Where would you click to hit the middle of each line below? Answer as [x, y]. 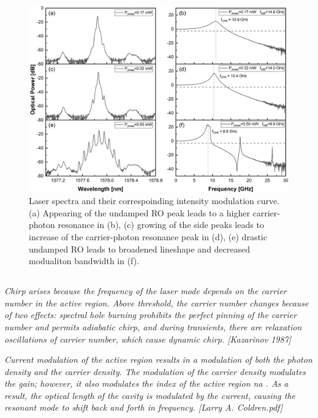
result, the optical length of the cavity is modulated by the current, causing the [150, 395]
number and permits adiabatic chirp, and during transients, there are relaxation [153, 326]
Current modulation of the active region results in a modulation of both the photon [158, 359]
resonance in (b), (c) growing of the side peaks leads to [161, 225]
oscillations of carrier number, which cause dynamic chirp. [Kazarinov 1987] [148, 339]
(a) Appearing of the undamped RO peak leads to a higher [139, 212]
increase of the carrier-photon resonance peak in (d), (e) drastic [148, 236]
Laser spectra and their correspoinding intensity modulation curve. [154, 201]
